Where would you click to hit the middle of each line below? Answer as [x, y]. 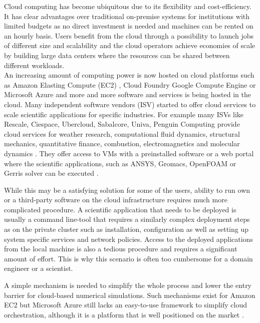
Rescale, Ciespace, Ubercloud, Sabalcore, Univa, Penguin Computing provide [122, 124]
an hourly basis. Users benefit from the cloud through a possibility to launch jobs [129, 35]
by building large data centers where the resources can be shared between [117, 55]
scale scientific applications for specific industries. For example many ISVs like [124, 114]
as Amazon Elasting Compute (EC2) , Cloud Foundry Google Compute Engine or [130, 84]
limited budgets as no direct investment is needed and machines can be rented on [129, 26]
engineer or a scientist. [39, 268]
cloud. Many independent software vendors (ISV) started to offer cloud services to [130, 104]
